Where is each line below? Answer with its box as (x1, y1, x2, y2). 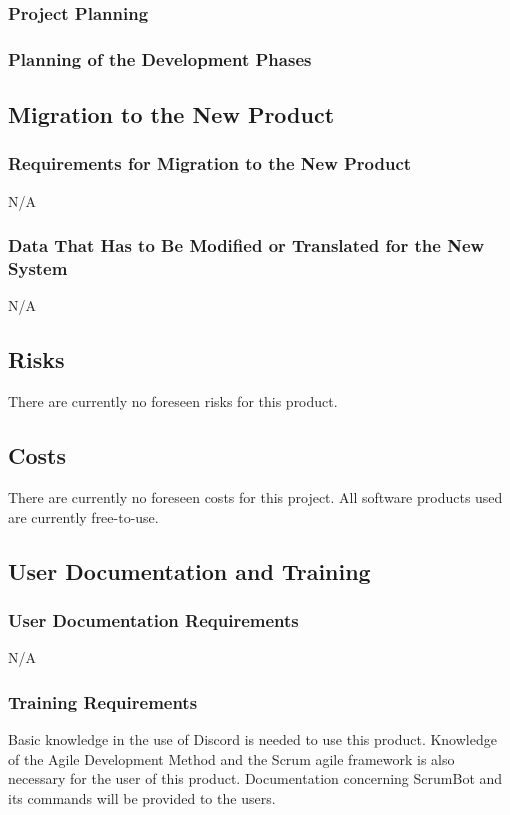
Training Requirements (8, 689, 198, 714)
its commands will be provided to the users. (8, 787, 276, 808)
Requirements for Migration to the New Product (8, 151, 412, 176)
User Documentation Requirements (8, 607, 299, 632)
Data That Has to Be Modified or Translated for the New (8, 233, 485, 258)
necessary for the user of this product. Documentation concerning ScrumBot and (8, 768, 503, 789)
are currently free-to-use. (8, 506, 159, 527)
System (8, 256, 68, 281)
